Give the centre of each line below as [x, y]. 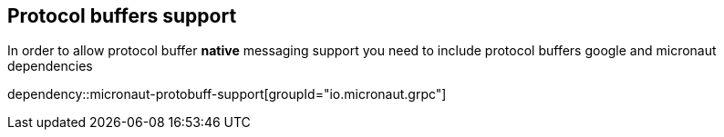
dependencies [50, 66]
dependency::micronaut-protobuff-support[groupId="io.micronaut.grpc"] [227, 94]
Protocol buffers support [122, 16]
